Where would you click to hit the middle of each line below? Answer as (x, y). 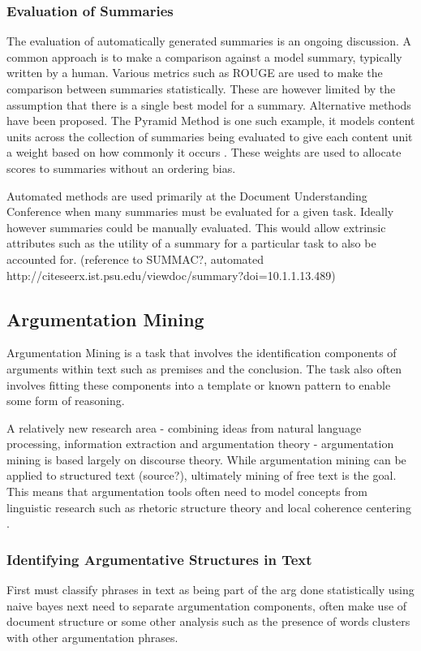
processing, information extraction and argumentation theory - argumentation (200, 444)
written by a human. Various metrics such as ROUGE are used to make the (195, 73)
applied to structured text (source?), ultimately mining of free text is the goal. (202, 475)
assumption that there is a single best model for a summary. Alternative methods (209, 104)
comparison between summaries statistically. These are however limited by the (201, 88)
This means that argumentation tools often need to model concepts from (187, 491)
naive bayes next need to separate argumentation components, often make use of (207, 605)
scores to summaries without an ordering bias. (121, 168)
